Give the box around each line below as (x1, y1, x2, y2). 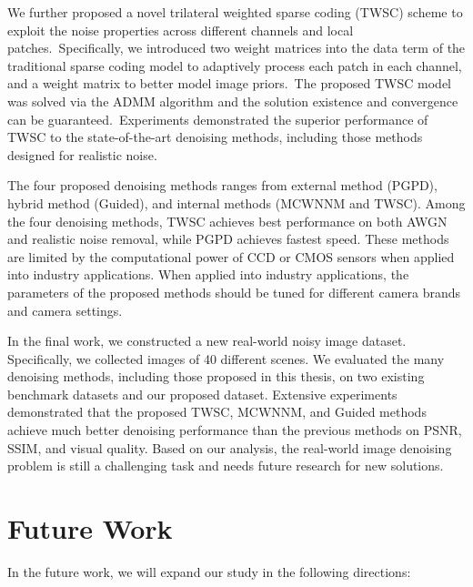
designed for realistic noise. (7, 145, 157, 164)
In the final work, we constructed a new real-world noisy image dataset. (7, 331, 407, 350)
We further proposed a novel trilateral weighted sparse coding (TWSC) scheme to (7, 3, 463, 21)
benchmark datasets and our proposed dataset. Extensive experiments (7, 384, 398, 403)
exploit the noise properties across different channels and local (7, 20, 354, 39)
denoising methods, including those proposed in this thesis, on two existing (7, 367, 425, 386)
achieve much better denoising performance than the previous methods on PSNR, (7, 420, 462, 440)
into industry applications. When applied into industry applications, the (7, 265, 409, 284)
